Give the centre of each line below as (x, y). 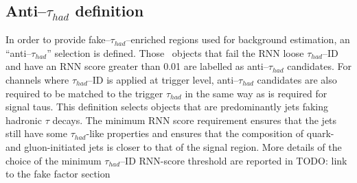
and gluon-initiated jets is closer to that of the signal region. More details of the (174, 146)
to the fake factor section (58, 174)
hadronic (24, 120)
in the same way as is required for (256, 93)
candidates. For (319, 66)
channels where (37, 79)
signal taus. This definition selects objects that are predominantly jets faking (167, 107)
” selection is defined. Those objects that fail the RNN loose (175, 52)
